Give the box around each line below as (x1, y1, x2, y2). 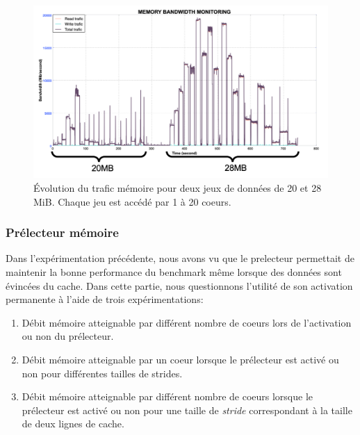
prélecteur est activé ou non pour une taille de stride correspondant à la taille (22, 402, 352, 417)
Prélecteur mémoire (6, 224, 119, 241)
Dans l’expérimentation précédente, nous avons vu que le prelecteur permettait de (6, 251, 354, 265)
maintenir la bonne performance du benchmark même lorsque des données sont (6, 264, 342, 279)
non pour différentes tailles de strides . (22, 366, 183, 380)
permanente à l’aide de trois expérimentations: (6, 292, 204, 306)
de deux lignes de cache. (22, 416, 124, 431)
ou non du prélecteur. (22, 329, 114, 343)
